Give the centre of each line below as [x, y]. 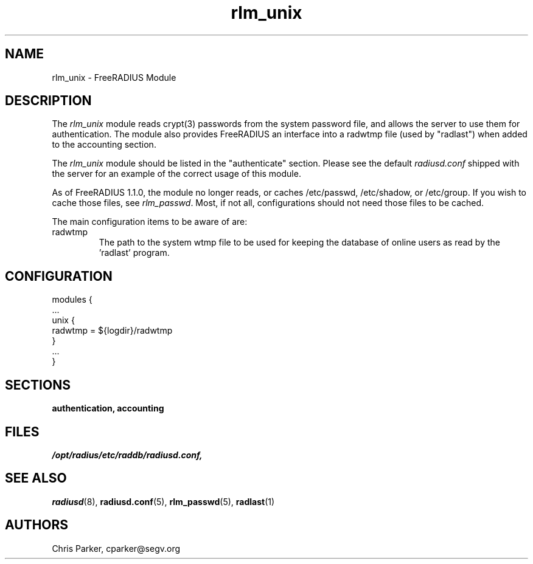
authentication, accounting [108, 408]
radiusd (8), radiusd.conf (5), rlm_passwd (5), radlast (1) [163, 501]
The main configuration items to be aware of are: [150, 222]
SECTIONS [38, 385]
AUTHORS [37, 525]
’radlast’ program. [134, 253]
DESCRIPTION [48, 101]
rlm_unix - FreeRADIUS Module [114, 77]
